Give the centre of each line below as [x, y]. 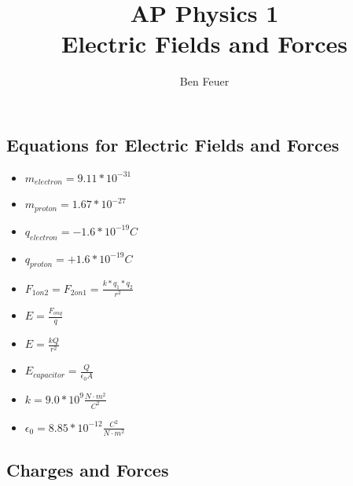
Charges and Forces [88, 470]
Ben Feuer [204, 81]
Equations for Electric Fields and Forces [173, 144]
